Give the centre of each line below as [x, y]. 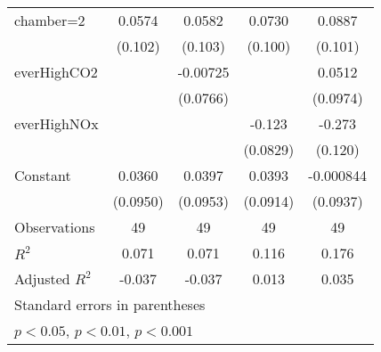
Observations [55, 227]
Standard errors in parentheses [110, 304]
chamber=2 [50, 20]
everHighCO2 [56, 72]
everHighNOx [57, 123]
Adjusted [42, 278]
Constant [43, 175]
